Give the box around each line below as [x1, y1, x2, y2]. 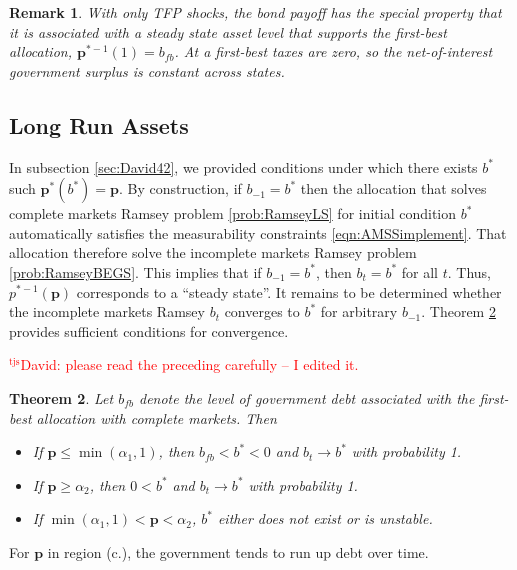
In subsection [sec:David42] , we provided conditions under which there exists [9, 156, 478, 177]
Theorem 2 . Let [9, 387, 114, 408]
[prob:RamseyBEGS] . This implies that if [9, 261, 262, 282]
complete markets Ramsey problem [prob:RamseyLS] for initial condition [9, 203, 457, 224]
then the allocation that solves [300, 178, 487, 199]
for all [401, 261, 438, 282]
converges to [224, 301, 300, 322]
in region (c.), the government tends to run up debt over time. [47, 541, 429, 562]
